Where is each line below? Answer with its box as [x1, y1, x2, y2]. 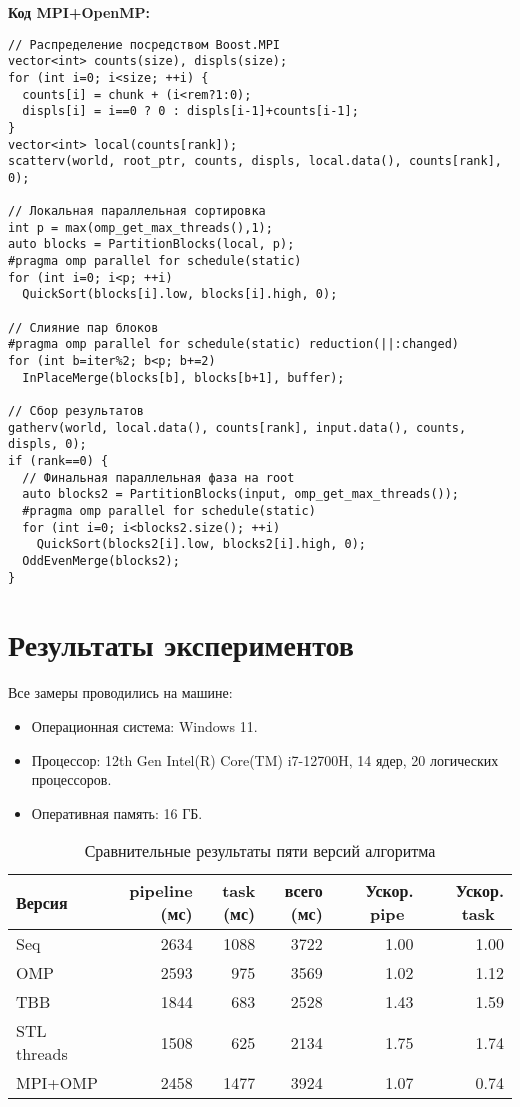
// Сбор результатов [8, 404, 145, 419]
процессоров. [31, 769, 112, 790]
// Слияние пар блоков [8, 320, 159, 335]
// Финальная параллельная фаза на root [22, 470, 295, 485]
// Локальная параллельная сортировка [8, 204, 266, 219]
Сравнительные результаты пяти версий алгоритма [84, 839, 436, 863]
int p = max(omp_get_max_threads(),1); [8, 220, 273, 235]
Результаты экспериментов [8, 624, 354, 665]
